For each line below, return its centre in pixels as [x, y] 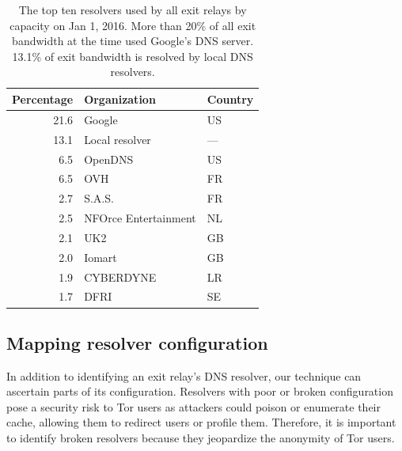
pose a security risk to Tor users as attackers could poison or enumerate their [193, 406]
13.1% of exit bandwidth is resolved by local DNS [133, 56]
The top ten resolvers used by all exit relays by [133, 9]
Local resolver [118, 139]
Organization [120, 99]
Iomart [100, 257]
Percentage [43, 99]
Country [230, 99]
